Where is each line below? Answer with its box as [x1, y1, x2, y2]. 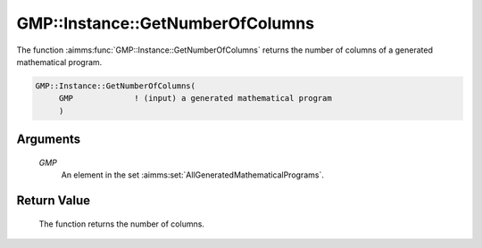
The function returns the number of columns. [38, 219, 205, 229]
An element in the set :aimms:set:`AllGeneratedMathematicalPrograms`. [61, 169, 325, 180]
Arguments [16, 132, 81, 147]
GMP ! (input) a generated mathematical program [58, 94, 332, 103]
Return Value [16, 193, 91, 208]
